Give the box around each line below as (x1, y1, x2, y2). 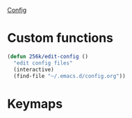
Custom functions (7, 31, 113, 46)
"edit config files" (13, 59, 73, 67)
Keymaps (7, 96, 63, 112)
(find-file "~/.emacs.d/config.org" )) (13, 72, 126, 79)
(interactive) (13, 66, 54, 73)
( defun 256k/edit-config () (7, 53, 89, 60)
